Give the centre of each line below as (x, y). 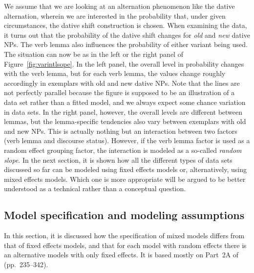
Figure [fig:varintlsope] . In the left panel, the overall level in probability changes (124, 63)
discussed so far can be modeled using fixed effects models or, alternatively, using (125, 169)
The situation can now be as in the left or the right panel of (94, 54)
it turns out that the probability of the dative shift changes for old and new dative (127, 35)
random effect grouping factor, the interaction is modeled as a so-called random (123, 150)
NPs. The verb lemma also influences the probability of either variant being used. (126, 44)
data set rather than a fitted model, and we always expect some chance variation (125, 102)
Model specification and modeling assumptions (124, 215)
